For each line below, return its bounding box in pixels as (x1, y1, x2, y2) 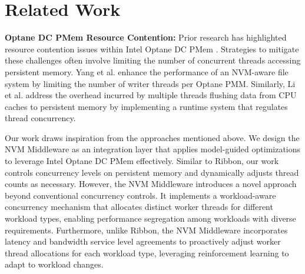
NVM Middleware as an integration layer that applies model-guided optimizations (5, 143, 301, 155)
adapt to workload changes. (5, 258, 104, 270)
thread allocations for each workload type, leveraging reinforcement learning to (5, 246, 289, 259)
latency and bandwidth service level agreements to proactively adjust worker (5, 235, 281, 248)
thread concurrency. (5, 112, 76, 124)
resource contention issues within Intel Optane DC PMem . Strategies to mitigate (5, 42, 299, 55)
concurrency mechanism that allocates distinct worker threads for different (5, 201, 273, 213)
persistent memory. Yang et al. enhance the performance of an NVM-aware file (5, 65, 289, 78)
